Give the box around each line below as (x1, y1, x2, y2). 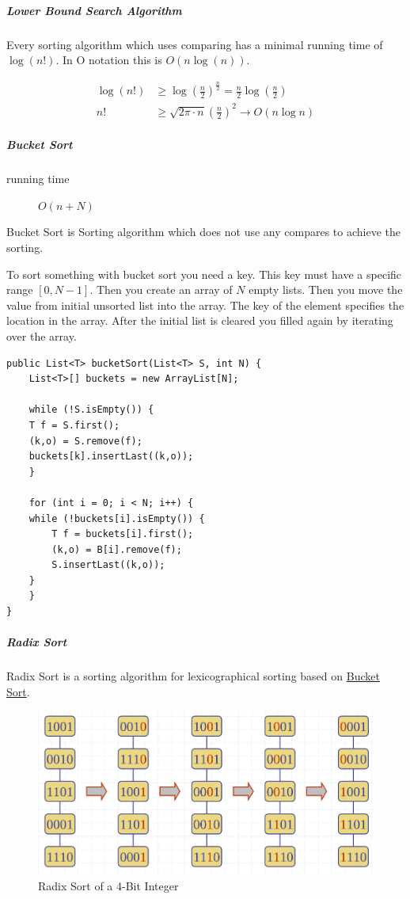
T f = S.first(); (28, 419, 120, 431)
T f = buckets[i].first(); (51, 528, 194, 540)
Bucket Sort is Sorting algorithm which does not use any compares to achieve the (6, 223, 401, 240)
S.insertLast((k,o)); (51, 559, 165, 571)
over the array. (6, 327, 77, 344)
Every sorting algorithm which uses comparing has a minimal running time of (6, 36, 383, 52)
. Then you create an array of (89, 281, 233, 298)
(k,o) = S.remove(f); (28, 435, 142, 447)
